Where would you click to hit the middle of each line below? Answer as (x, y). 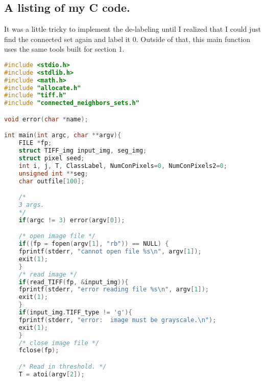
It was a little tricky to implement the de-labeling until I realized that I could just (133, 29)
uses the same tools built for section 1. (64, 49)
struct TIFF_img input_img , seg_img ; (83, 151)
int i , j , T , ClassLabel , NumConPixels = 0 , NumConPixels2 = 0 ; (123, 166)
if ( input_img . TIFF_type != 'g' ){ (75, 313)
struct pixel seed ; (52, 158)
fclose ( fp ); (39, 351)
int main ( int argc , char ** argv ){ (63, 135)
